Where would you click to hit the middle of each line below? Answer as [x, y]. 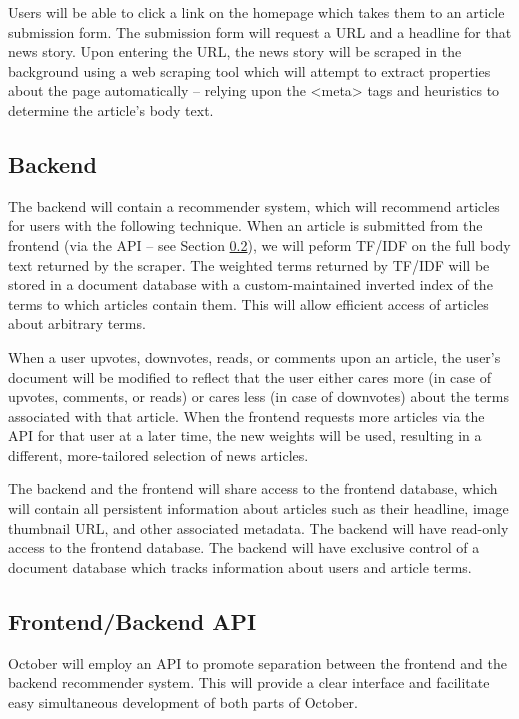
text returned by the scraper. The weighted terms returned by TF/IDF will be [249, 264]
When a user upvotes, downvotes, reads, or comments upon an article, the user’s [254, 356]
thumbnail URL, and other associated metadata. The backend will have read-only [258, 527]
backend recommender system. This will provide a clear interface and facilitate [249, 682]
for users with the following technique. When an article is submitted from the [245, 225]
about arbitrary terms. [77, 323]
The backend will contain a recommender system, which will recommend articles [254, 205]
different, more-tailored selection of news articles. [158, 454]
